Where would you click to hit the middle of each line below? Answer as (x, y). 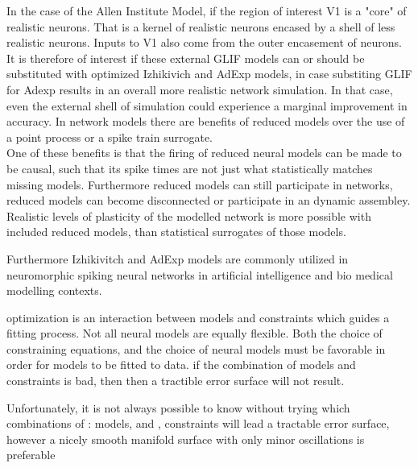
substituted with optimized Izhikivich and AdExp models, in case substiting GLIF (209, 74)
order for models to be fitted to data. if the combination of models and (181, 364)
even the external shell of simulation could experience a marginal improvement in (207, 105)
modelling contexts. (54, 290)
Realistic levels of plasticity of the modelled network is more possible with (189, 215)
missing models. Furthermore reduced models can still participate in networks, (200, 184)
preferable (31, 455)
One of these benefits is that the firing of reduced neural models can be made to (204, 153)
